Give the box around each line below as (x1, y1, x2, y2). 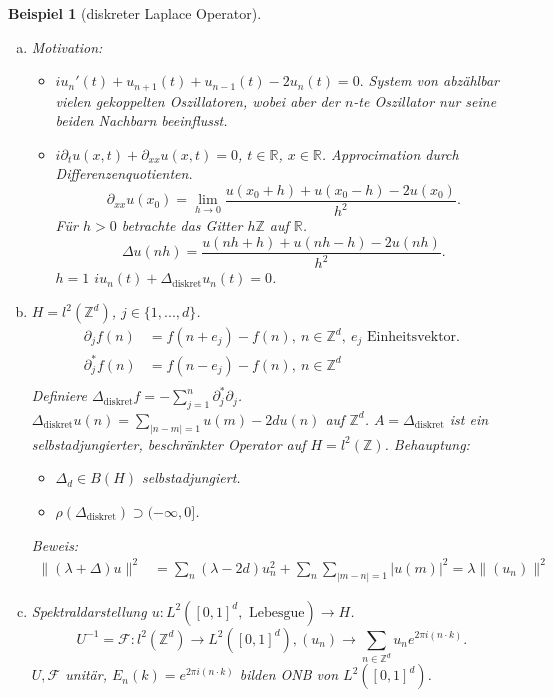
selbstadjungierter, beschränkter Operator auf (31, 433, 306, 454)
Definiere (31, 385, 87, 406)
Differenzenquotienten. (55, 163, 193, 184)
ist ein (449, 408, 489, 429)
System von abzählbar (368, 70, 499, 91)
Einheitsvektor (367, 330, 457, 345)
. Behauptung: (384, 433, 470, 454)
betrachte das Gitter (121, 215, 243, 236)
